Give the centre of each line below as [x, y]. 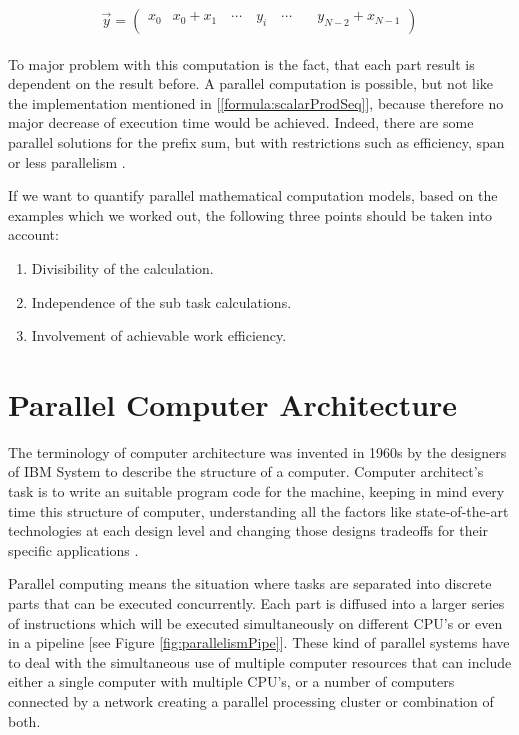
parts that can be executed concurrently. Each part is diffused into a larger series [256, 603]
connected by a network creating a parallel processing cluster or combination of [251, 700]
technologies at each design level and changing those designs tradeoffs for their [248, 530]
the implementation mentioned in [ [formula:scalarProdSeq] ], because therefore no [256, 102]
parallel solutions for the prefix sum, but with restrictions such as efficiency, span [256, 141]
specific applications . [73, 549]
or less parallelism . [67, 161]
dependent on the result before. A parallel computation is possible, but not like [251, 83]
